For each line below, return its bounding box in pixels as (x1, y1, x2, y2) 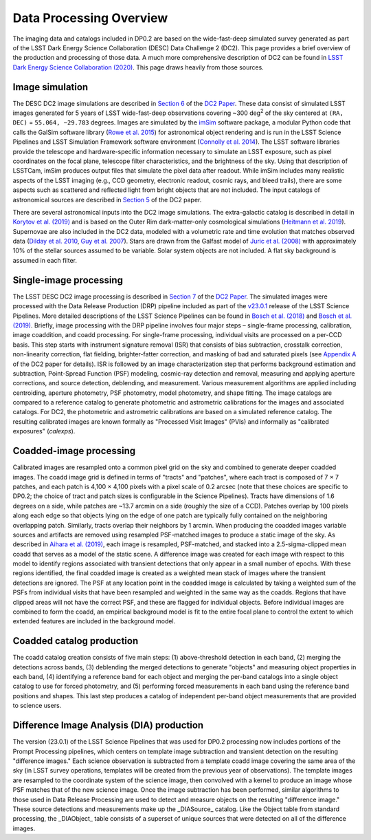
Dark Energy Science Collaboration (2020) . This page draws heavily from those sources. (12, 63, 264, 72)
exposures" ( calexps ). (12, 427, 76, 435)
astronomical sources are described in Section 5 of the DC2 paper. (12, 195, 202, 204)
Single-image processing (12, 274, 124, 286)
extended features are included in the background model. (12, 617, 176, 625)
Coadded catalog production (12, 635, 139, 647)
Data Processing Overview (12, 10, 168, 25)
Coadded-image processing (12, 445, 136, 457)
